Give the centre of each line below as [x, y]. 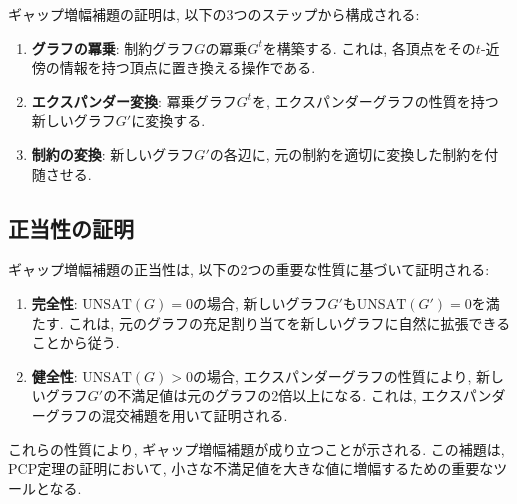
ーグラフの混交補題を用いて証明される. [159, 414]
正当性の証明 [71, 227]
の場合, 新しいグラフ [260, 302]
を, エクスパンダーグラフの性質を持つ [375, 100]
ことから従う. [75, 342]
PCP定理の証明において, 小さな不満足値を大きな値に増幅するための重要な [251, 468]
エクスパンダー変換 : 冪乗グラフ [134, 100]
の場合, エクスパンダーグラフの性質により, [332, 375]
